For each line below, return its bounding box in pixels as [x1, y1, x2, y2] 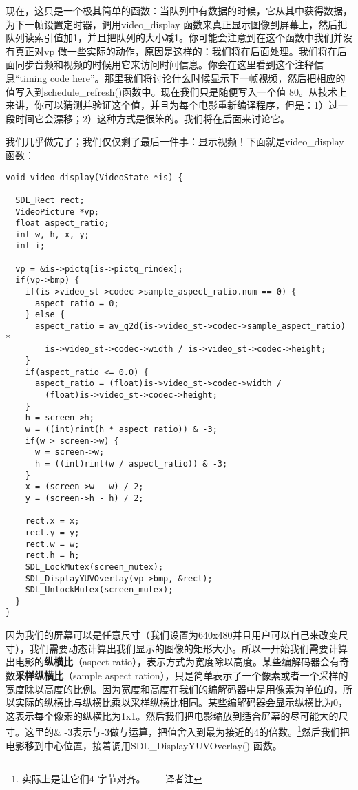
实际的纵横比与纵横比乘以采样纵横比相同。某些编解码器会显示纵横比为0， [14, 695, 348, 709]
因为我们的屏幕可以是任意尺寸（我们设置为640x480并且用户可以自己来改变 [6, 628, 339, 642]
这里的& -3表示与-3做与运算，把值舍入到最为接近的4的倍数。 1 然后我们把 [24, 723, 350, 738]
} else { [25, 310, 65, 320]
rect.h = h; [25, 551, 80, 561]
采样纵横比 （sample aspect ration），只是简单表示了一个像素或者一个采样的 [15, 668, 348, 682]
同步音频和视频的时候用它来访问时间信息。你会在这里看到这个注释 [14, 57, 314, 72]
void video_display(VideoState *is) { [6, 172, 183, 182]
